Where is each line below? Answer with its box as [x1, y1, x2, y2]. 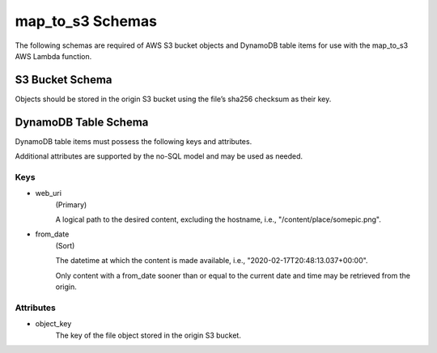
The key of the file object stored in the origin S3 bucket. [55, 330, 242, 340]
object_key [35, 319, 72, 329]
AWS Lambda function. [15, 51, 92, 61]
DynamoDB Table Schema [15, 115, 149, 129]
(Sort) [55, 240, 75, 250]
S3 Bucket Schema [15, 73, 112, 87]
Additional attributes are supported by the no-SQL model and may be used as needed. [15, 151, 303, 161]
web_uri [35, 189, 62, 198]
